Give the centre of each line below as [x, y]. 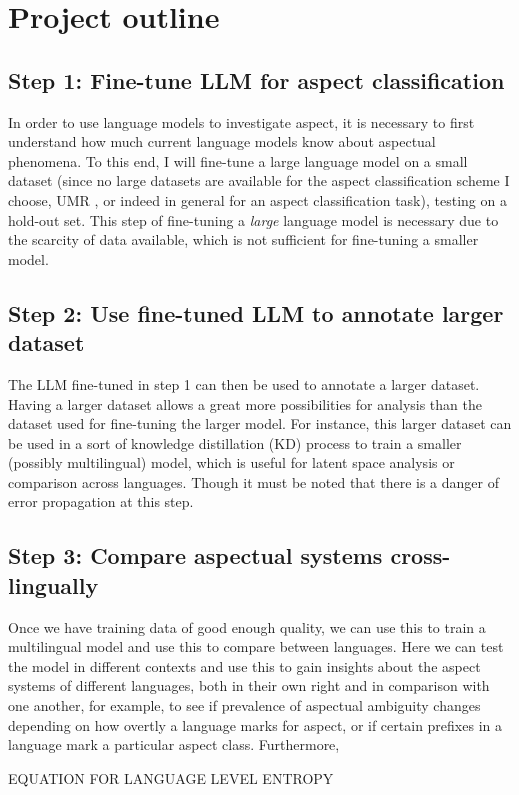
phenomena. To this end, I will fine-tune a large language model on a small [238, 160]
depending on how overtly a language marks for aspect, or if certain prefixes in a [255, 724]
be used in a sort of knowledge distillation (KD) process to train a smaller [235, 442]
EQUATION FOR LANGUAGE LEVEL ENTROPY [171, 777]
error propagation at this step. [101, 501]
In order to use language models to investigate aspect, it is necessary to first [241, 121]
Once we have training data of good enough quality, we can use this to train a [247, 626]
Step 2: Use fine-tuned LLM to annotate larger [256, 312]
